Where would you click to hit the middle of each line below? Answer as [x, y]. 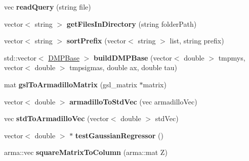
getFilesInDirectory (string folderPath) [132, 23]
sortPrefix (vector [96, 41]
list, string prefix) [197, 41]
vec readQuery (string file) [48, 7]
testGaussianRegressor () [119, 135]
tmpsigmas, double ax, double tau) [123, 67]
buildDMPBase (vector [133, 57]
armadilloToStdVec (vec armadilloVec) [133, 101]
